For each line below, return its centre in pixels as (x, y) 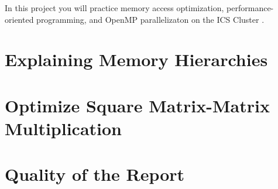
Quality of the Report (95, 174)
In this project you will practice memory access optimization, (114, 8)
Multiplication (64, 128)
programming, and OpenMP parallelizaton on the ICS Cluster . (150, 19)
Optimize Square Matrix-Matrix (137, 105)
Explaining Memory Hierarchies (136, 59)
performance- (250, 8)
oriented (19, 19)
